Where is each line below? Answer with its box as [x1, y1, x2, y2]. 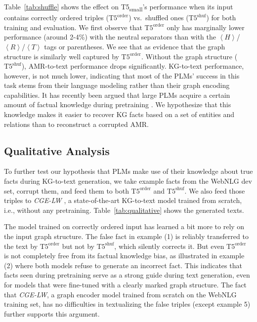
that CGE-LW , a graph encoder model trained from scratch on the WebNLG [4, 289, 237, 299]
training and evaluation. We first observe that [4, 22, 142, 32]
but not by [62, 241, 95, 251]
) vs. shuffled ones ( [128, 12, 189, 23]
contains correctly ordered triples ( [4, 12, 109, 23]
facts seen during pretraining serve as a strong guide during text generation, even [4, 270, 250, 280]
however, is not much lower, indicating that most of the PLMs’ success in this [4, 70, 240, 80]
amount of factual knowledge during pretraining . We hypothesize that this [4, 99, 231, 110]
